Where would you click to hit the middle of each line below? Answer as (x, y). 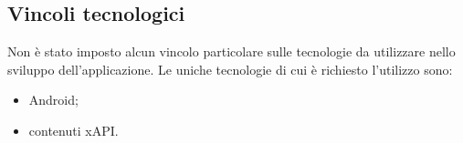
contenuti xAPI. (74, 130)
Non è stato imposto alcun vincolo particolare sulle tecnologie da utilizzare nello (231, 51)
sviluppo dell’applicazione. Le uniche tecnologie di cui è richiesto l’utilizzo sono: (230, 69)
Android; (53, 100)
